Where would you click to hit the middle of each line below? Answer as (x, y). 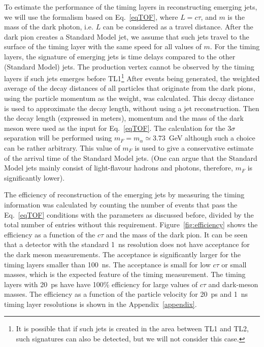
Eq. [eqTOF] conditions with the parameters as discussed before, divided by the (129, 214)
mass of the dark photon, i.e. (49, 27)
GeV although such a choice (212, 138)
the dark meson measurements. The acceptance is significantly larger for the (123, 254)
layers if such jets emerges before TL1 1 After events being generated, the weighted (132, 77)
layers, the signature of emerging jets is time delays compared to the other (120, 56)
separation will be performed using (58, 138)
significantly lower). (35, 177)
